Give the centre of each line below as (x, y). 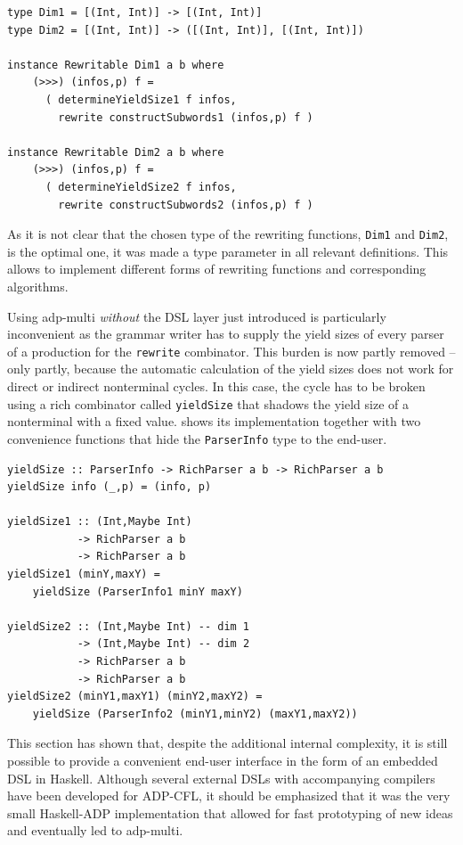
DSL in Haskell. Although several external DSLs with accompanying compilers (221, 778)
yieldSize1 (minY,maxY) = (84, 574)
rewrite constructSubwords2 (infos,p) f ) (186, 205)
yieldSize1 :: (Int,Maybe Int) (100, 522)
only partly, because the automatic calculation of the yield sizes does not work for (231, 369)
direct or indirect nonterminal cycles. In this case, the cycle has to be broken (216, 386)
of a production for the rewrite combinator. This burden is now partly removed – (231, 351)
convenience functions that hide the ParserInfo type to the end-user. (197, 438)
